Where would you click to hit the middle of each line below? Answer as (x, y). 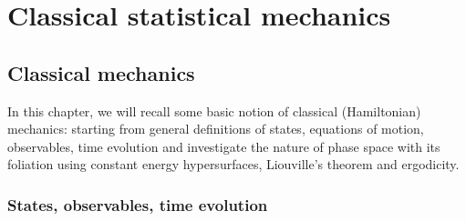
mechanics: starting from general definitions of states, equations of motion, (216, 129)
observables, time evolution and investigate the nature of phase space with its (224, 146)
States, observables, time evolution (138, 204)
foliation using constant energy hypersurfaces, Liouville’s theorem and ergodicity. (233, 164)
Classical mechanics (101, 72)
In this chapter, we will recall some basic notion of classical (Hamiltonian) (214, 110)
